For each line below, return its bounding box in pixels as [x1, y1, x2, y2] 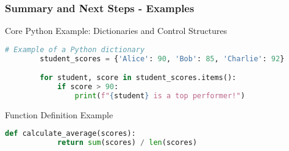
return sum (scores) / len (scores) [57, 138, 198, 147]
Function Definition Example [5, 108, 113, 121]
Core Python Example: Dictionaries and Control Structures [5, 24, 227, 37]
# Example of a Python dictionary [5, 45, 145, 54]
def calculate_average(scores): [5, 129, 136, 138]
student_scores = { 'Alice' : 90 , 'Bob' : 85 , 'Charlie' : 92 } [40, 54, 285, 63]
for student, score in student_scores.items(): [40, 73, 237, 82]
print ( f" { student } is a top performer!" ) [74, 91, 245, 100]
